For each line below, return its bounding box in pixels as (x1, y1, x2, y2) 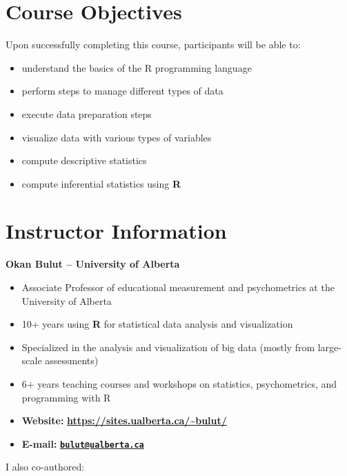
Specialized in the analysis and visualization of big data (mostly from (21, 339, 315, 354)
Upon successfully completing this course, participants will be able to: (6, 37, 301, 52)
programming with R (21, 390, 111, 404)
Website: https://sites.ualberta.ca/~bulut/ (21, 413, 227, 428)
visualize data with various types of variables (21, 130, 212, 144)
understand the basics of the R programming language (21, 60, 252, 75)
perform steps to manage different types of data (21, 83, 224, 98)
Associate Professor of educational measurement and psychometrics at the (21, 280, 335, 294)
